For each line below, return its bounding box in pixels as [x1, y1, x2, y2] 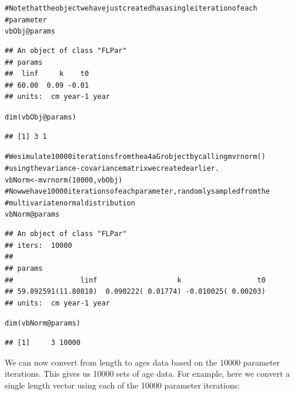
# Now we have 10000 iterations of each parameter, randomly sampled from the [5, 187, 270, 196]
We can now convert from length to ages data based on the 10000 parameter [5, 356, 280, 368]
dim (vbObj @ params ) [5, 112, 76, 121]
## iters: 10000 [5, 241, 72, 250]
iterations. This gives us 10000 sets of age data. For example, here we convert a [5, 367, 290, 380]
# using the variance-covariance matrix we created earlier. [5, 164, 220, 172]
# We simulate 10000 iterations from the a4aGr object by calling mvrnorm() [5, 152, 266, 161]
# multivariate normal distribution [5, 198, 135, 207]
